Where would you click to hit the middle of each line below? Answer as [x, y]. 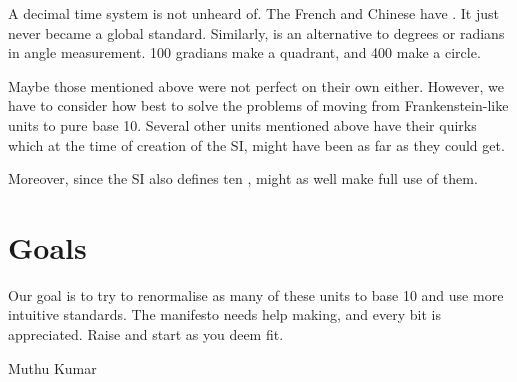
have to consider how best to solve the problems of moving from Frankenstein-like [258, 105]
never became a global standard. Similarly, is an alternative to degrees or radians [256, 32]
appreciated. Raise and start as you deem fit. [146, 334]
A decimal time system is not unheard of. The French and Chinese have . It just [254, 13]
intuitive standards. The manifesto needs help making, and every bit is [224, 314]
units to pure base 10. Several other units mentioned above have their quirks [242, 124]
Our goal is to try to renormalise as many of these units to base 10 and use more [256, 294]
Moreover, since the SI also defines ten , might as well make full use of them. [243, 178]
